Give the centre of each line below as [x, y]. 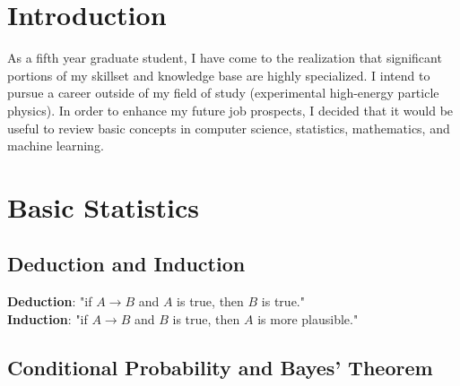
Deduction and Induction [126, 264]
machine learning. [56, 146]
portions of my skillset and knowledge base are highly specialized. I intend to [219, 75]
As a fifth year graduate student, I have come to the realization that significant [225, 58]
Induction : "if [48, 318]
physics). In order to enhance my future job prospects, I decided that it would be [230, 110]
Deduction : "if [50, 301]
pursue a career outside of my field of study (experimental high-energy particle [223, 93]
